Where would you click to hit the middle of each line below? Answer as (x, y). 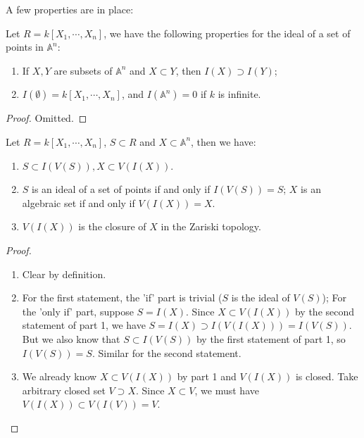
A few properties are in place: (70, 9)
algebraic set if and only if (79, 202)
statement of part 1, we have (84, 325)
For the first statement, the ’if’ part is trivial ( (122, 298)
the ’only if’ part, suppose (78, 311)
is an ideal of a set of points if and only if (121, 189)
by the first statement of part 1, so (271, 338)
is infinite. (239, 94)
